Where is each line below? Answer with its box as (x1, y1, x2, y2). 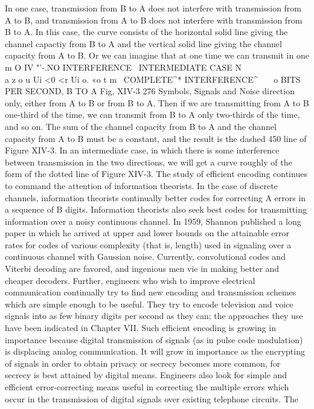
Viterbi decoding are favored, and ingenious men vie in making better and (5, 262, 280, 275)
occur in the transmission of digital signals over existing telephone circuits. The (5, 392, 299, 405)
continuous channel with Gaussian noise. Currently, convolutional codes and (5, 250, 286, 263)
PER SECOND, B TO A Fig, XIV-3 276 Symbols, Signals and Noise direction (5, 85, 295, 97)
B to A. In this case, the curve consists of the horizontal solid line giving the (5, 25, 288, 38)
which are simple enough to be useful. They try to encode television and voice (5, 297, 293, 310)
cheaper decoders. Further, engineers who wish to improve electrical (5, 274, 255, 286)
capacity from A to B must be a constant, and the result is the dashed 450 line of (5, 132, 307, 144)
